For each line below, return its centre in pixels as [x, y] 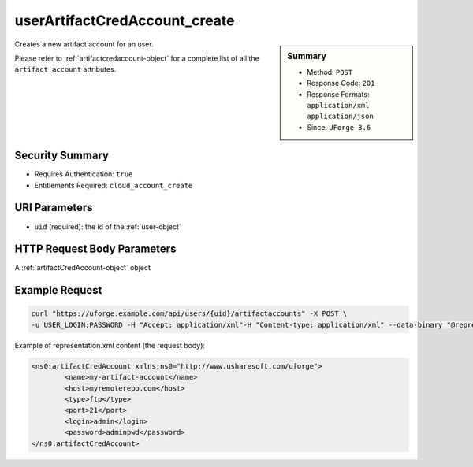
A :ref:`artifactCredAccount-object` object [83, 268]
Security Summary [62, 156]
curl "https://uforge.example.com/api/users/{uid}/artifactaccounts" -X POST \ [189, 314]
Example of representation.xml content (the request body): [110, 345]
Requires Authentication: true [84, 174]
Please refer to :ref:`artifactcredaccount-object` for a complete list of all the [137, 58]
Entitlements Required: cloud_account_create [114, 185]
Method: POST [330, 72]
